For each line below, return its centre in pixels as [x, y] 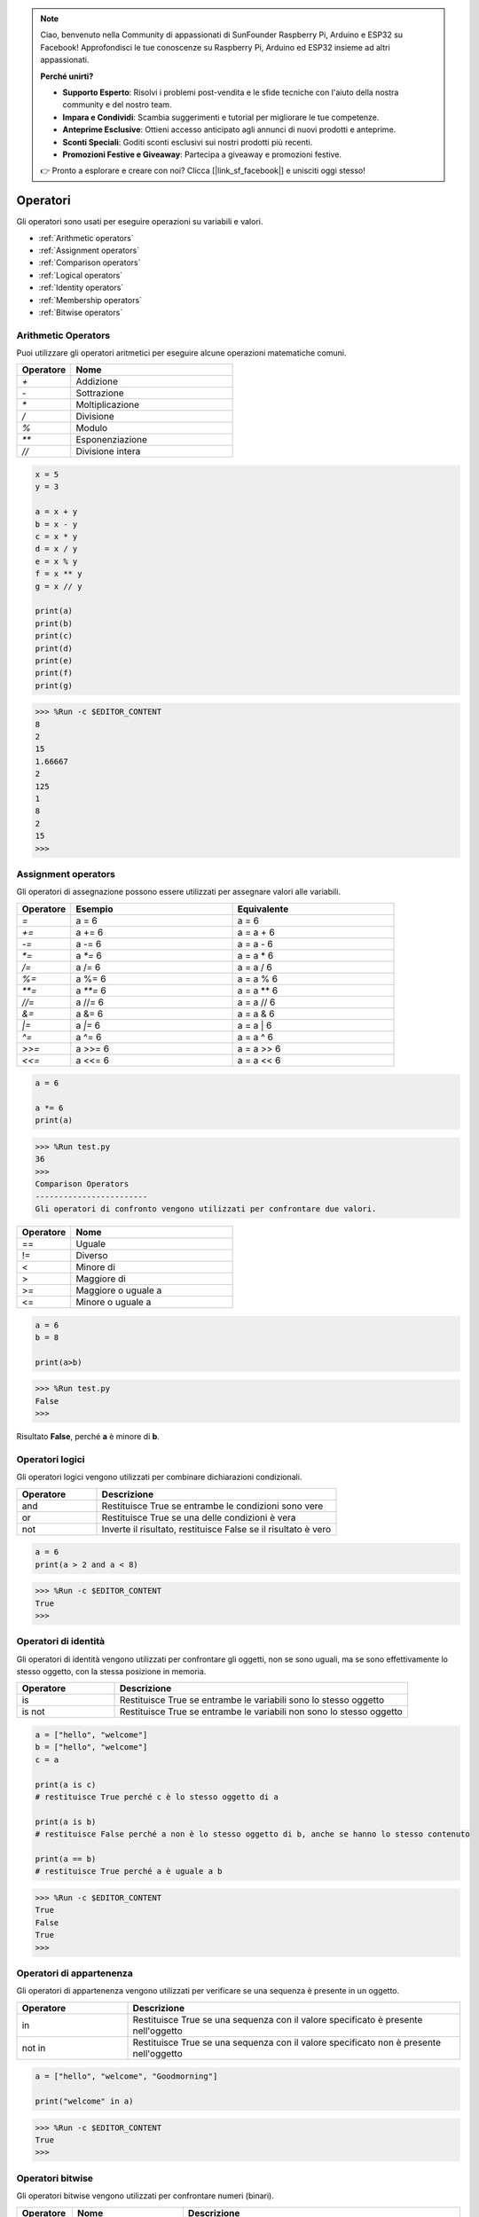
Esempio [94, 909]
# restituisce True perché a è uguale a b [129, 1872]
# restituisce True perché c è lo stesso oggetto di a [157, 1797]
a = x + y [56, 512]
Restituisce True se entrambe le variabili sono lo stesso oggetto [252, 1700]
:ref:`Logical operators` [81, 275]
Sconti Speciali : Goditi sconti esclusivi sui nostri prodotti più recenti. [188, 142]
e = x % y [56, 561]
